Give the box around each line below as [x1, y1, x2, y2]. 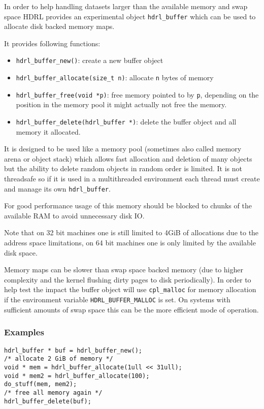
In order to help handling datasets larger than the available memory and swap [4, 1, 248, 11]
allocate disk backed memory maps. [4, 21, 115, 32]
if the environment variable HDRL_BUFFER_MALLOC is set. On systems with [4, 294, 230, 305]
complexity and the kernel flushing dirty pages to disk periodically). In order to [4, 274, 251, 285]
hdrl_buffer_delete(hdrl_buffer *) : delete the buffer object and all [16, 116, 237, 127]
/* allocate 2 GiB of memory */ [4, 355, 113, 363]
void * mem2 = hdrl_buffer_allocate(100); [4, 372, 150, 380]
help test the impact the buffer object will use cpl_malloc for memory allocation [4, 284, 256, 295]
